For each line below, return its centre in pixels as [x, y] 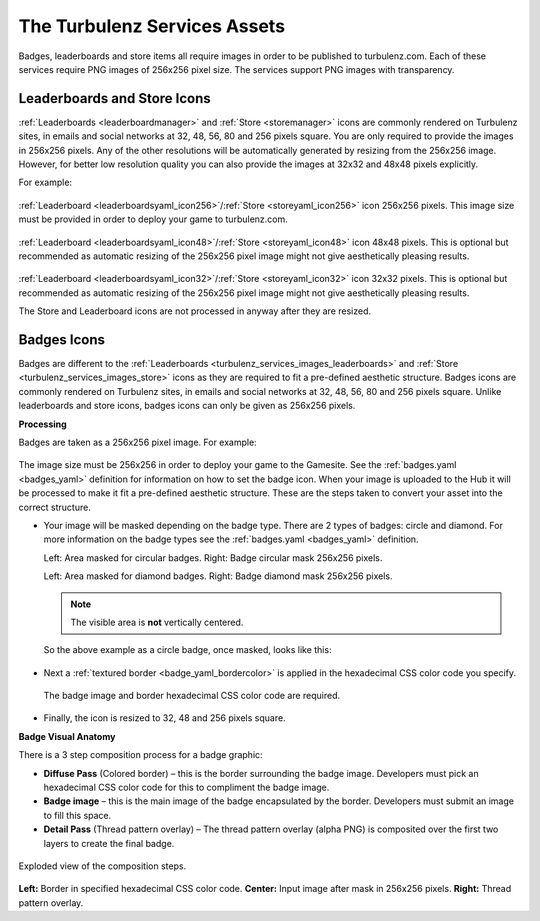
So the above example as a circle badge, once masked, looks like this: [187, 650]
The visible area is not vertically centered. [157, 622]
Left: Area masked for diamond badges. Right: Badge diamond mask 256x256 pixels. [218, 576]
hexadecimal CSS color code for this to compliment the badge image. [186, 787]
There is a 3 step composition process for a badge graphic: [141, 755]
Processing [42, 424]
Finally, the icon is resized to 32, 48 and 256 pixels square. [164, 718]
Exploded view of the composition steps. [102, 866]
